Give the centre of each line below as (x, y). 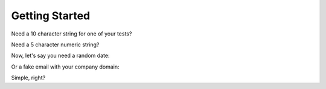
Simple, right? (28, 78)
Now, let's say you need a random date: (60, 56)
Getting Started (51, 16)
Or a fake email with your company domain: (66, 67)
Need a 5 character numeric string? (55, 44)
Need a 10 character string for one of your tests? (72, 34)
